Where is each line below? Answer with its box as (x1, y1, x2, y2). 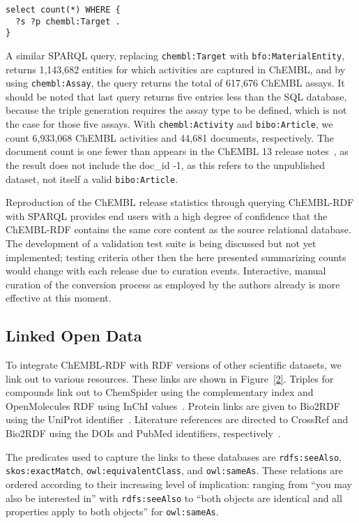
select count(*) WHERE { (6, 5, 121, 15)
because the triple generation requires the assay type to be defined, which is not (6, 103, 347, 117)
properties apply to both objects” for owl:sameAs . (6, 504, 219, 519)
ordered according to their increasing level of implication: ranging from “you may (6, 476, 352, 491)
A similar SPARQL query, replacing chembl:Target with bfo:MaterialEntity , (6, 47, 345, 62)
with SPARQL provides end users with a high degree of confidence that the (6, 208, 328, 223)
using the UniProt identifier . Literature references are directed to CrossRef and (6, 412, 349, 427)
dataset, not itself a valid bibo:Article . (6, 171, 178, 186)
